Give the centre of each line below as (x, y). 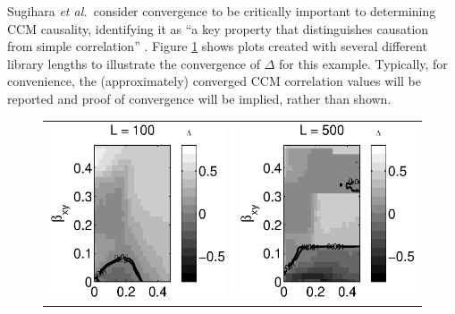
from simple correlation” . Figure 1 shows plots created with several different (217, 46)
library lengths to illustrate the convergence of (134, 63)
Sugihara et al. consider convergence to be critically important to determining (222, 11)
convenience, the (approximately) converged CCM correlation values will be (214, 81)
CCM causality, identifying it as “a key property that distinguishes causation (218, 28)
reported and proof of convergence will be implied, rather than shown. (199, 98)
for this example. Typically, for (363, 63)
